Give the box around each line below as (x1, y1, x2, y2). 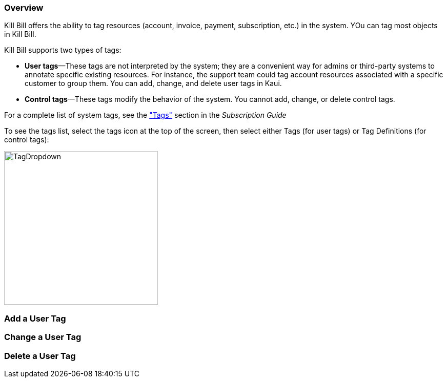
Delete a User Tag (4, 350, 76, 361)
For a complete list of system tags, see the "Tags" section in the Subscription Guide (4, 111, 287, 120)
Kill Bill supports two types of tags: (4, 46, 121, 55)
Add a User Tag (4, 313, 66, 324)
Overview (4, 3, 44, 13)
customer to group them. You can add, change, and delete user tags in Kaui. (25, 79, 282, 88)
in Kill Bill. (4, 30, 36, 39)
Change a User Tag (4, 332, 82, 343)
